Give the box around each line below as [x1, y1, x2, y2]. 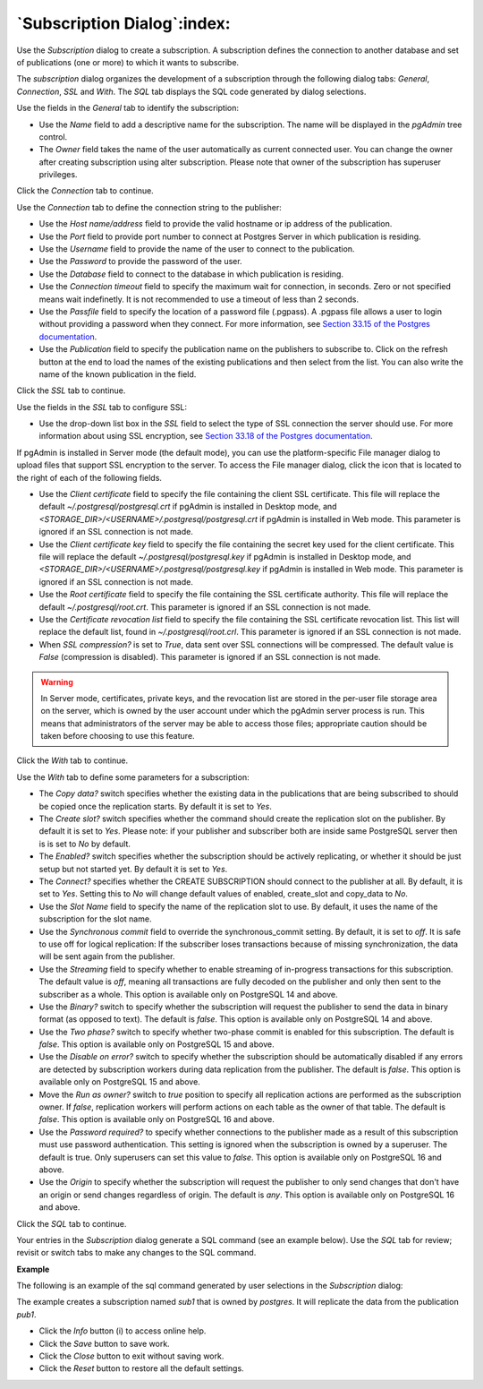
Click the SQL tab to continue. [16, 1218, 127, 1229]
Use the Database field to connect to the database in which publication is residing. [38, 269, 344, 279]
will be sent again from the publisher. [38, 951, 175, 962]
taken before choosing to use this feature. [40, 731, 196, 742]
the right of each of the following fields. [16, 472, 163, 483]
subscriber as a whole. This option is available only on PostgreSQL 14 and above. [38, 989, 338, 999]
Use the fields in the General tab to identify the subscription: [16, 103, 240, 114]
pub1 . [16, 1308, 37, 1320]
